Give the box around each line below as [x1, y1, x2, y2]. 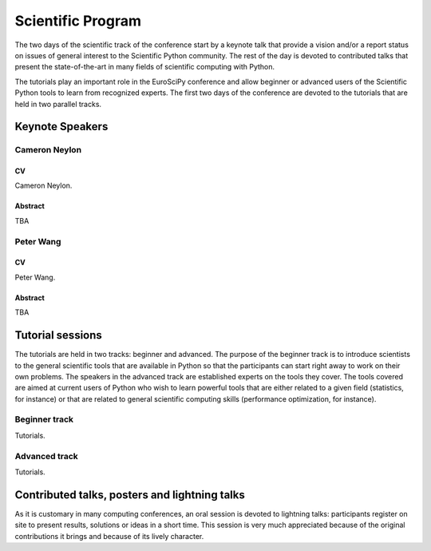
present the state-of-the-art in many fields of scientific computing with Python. [14, 62, 275, 72]
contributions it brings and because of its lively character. [14, 531, 204, 541]
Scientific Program [14, 12, 141, 30]
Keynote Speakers [14, 120, 109, 133]
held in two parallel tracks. [14, 99, 102, 109]
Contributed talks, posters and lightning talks [14, 488, 245, 501]
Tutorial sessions [14, 328, 103, 343]
